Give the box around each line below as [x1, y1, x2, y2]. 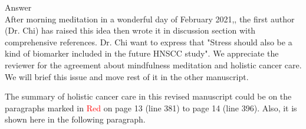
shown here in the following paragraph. [5, 113, 146, 125]
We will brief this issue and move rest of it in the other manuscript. [5, 70, 249, 82]
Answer [5, 1, 32, 13]
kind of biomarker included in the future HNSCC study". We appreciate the [5, 47, 279, 59]
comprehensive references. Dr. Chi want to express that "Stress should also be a [5, 35, 292, 48]
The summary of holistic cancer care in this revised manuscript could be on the [5, 90, 292, 102]
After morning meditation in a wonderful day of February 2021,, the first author [5, 12, 295, 25]
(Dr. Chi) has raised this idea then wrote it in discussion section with [5, 24, 256, 37]
